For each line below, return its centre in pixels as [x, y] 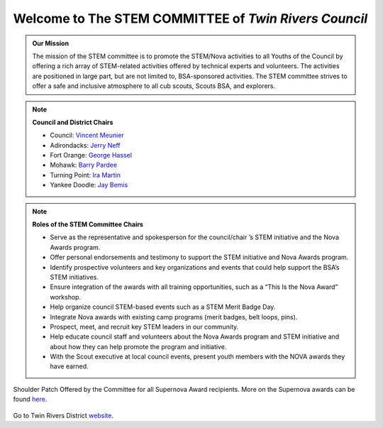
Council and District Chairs [73, 122]
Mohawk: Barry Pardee [83, 165]
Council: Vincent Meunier [87, 136]
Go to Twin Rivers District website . [63, 415]
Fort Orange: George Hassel [91, 155]
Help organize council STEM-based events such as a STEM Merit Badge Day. [163, 307]
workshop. [66, 297]
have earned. [69, 366]
